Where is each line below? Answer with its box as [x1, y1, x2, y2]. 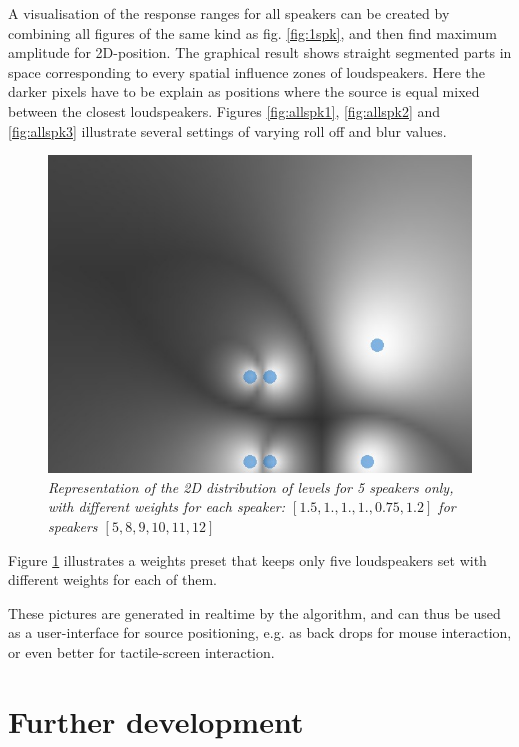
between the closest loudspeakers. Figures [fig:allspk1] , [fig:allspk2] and [8, 100, 441, 121]
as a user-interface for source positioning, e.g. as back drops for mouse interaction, [8, 622, 512, 643]
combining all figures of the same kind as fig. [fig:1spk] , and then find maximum [8, 22, 497, 43]
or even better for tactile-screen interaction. [8, 641, 275, 662]
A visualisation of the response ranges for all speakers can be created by [8, 3, 450, 23]
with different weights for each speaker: [48, 496, 286, 517]
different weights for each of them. [8, 569, 217, 590]
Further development [8, 700, 304, 741]
